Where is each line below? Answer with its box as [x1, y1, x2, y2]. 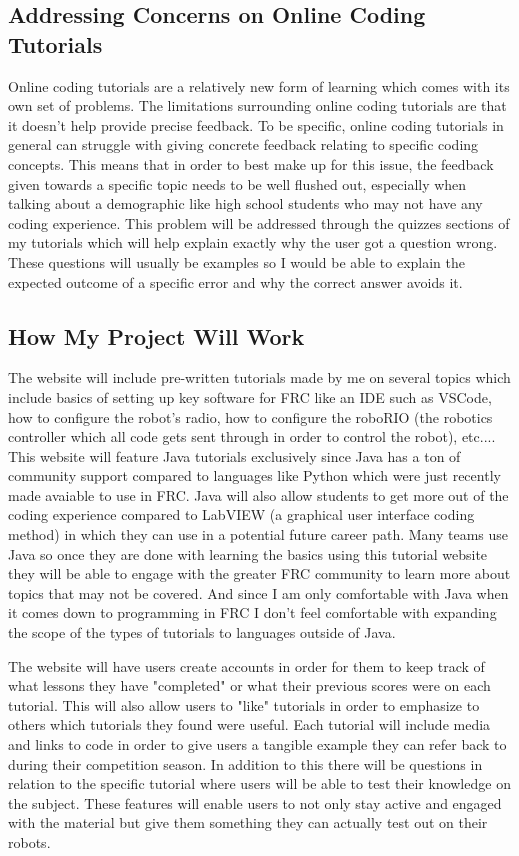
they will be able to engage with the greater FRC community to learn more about [8, 563, 511, 584]
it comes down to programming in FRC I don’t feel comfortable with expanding [8, 602, 497, 623]
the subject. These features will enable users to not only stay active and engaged [8, 792, 502, 813]
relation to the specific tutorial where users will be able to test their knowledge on [8, 773, 511, 794]
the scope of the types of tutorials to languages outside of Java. [8, 622, 396, 643]
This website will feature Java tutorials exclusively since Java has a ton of [8, 445, 461, 466]
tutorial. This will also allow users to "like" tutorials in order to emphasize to [8, 694, 480, 715]
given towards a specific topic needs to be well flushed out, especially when [8, 173, 467, 194]
